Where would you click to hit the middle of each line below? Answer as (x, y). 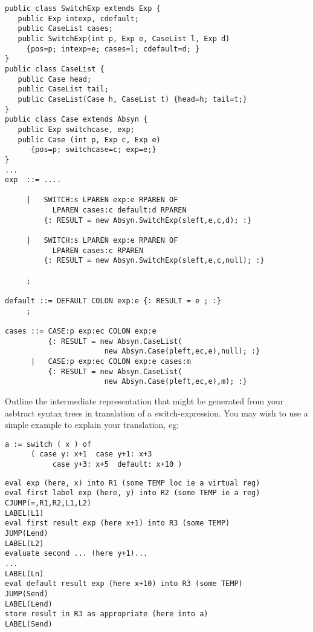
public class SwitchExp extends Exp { (83, 8)
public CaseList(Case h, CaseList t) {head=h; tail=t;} (132, 99)
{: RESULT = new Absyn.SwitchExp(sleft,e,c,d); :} (148, 220)
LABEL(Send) (29, 624)
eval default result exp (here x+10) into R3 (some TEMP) (124, 584)
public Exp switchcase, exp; (76, 129)
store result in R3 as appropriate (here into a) (107, 614)
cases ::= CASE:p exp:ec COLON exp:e (81, 331)
